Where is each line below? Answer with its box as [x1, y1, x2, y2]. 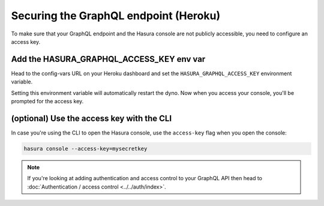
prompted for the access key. [11, 98, 84, 105]
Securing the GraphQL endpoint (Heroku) [11, 9, 221, 22]
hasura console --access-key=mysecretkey [23, 145, 148, 152]
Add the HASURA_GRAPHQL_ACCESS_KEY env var [11, 54, 206, 64]
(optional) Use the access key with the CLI [11, 113, 172, 123]
